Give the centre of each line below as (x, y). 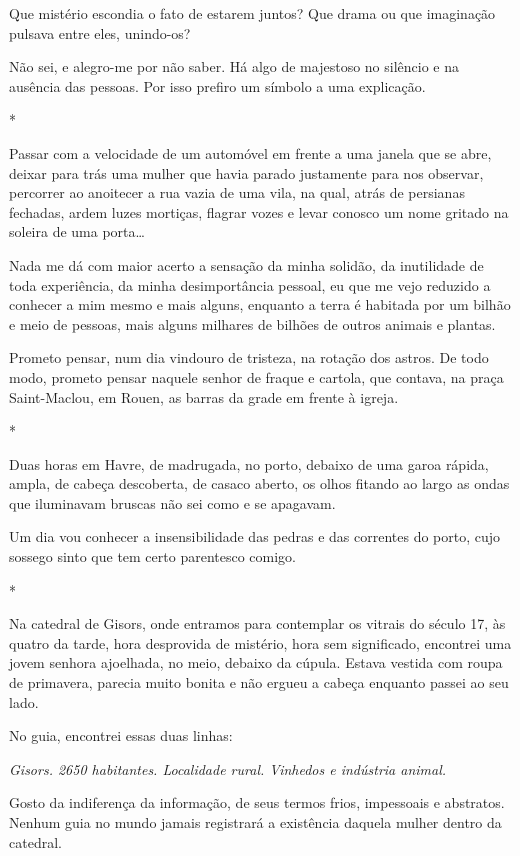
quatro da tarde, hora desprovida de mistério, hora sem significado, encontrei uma (260, 642)
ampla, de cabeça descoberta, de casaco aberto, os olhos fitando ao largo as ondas (259, 483)
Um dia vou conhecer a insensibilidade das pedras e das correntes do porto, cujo (255, 536)
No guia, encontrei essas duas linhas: (121, 735)
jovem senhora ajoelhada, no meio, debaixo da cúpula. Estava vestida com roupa (256, 662)
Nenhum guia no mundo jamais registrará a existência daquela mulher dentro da (255, 822)
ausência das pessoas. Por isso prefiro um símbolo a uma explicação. (217, 85)
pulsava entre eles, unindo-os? (100, 32)
